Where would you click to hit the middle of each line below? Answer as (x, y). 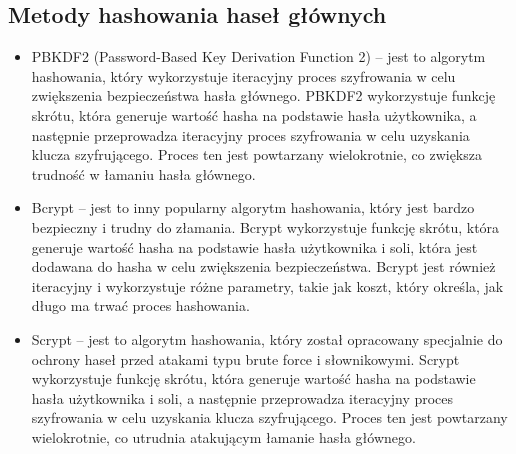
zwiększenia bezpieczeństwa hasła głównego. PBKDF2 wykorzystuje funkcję (263, 95)
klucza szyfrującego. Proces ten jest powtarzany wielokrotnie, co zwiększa (256, 154)
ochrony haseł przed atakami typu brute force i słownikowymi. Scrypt (245, 358)
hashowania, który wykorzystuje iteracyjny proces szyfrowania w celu (243, 75)
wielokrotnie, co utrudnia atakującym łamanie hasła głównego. (223, 436)
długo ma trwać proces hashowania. (140, 305)
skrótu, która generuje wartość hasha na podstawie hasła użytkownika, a (254, 114)
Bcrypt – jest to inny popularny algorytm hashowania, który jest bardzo (253, 207)
